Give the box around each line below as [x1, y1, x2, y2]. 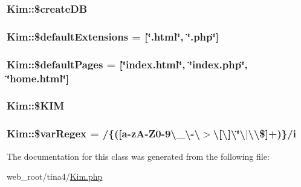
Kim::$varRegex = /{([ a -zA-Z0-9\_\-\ [7, 126, 201, 141]
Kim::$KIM [7, 98, 65, 113]
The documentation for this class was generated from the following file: [7, 149, 270, 162]
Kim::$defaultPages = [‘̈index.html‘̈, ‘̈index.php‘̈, [7, 56, 248, 71]
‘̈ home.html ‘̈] [7, 70, 70, 85]
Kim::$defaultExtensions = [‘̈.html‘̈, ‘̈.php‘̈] [7, 28, 219, 44]
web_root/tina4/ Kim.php [7, 170, 103, 183]
